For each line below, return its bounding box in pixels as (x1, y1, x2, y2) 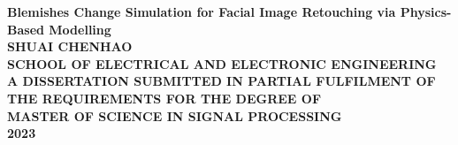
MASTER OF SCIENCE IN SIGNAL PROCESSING (7, 106, 342, 125)
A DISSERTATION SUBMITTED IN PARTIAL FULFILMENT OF (7, 72, 436, 90)
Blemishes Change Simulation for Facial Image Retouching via (7, 3, 396, 20)
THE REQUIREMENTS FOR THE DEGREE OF (7, 88, 322, 107)
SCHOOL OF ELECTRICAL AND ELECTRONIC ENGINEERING (7, 54, 437, 72)
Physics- (400, 3, 452, 20)
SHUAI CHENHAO (7, 37, 133, 56)
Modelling (49, 19, 111, 38)
